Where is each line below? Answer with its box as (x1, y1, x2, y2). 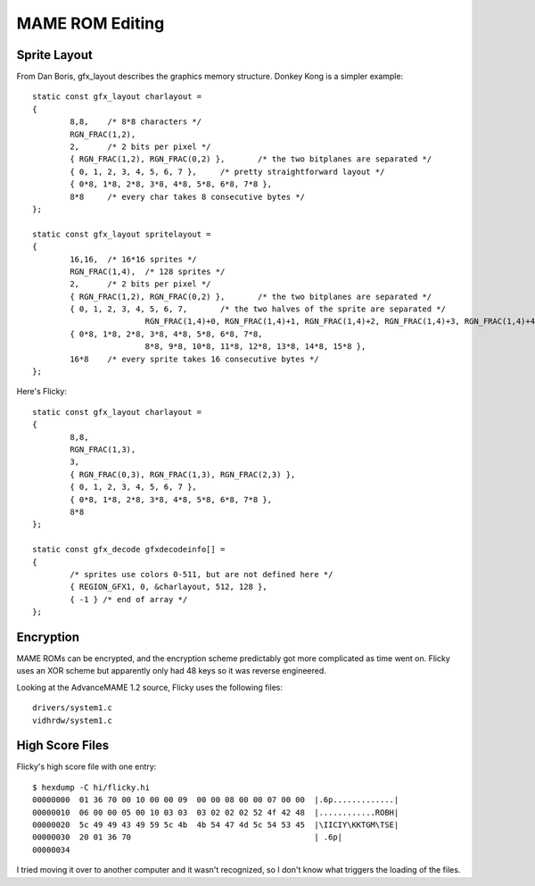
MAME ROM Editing (16, 13, 165, 33)
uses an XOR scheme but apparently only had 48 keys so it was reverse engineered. (16, 666, 327, 676)
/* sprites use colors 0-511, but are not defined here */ (70, 569, 333, 579)
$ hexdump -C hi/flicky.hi (32, 782, 151, 792)
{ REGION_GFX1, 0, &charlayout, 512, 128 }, (70, 582, 267, 592)
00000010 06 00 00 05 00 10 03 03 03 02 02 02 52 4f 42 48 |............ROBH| (32, 807, 399, 817)
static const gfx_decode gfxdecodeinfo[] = (32, 544, 226, 555)
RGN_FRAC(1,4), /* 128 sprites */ (70, 266, 226, 277)
